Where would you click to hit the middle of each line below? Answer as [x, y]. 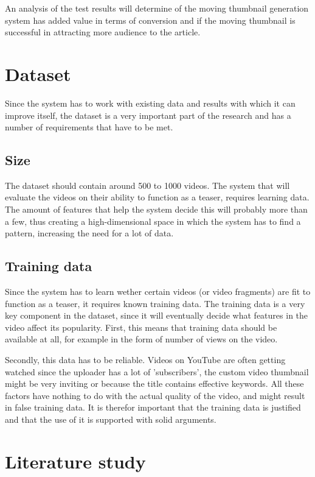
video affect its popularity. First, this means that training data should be [141, 327]
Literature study [75, 461]
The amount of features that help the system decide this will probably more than [156, 209]
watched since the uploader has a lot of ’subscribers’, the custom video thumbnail [157, 371]
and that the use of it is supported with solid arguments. [111, 419]
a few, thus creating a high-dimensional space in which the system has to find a [153, 221]
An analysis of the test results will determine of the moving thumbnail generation [157, 8]
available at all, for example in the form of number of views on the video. [141, 339]
